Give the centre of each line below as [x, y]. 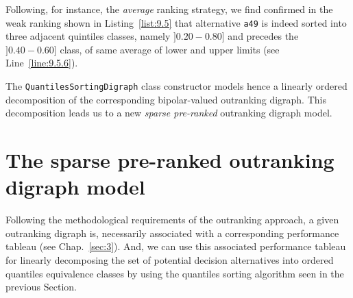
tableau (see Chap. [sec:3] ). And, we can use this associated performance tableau [176, 246]
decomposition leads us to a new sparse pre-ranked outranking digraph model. [169, 113]
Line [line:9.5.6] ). [42, 63]
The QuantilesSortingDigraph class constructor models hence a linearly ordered [176, 86]
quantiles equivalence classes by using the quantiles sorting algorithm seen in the [175, 273]
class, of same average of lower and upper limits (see [170, 49]
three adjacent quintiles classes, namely [88, 36]
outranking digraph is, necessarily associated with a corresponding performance [172, 233]
